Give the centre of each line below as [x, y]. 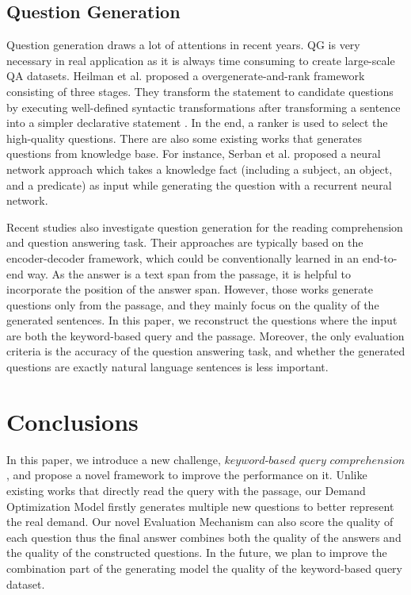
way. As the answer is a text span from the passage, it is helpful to [189, 273]
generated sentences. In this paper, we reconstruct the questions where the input [202, 320]
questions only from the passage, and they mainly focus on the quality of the [193, 304]
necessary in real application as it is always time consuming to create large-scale [201, 60]
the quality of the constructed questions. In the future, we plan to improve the [197, 553]
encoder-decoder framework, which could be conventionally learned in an [183, 257]
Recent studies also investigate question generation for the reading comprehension [205, 226]
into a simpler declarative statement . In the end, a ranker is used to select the [197, 123]
